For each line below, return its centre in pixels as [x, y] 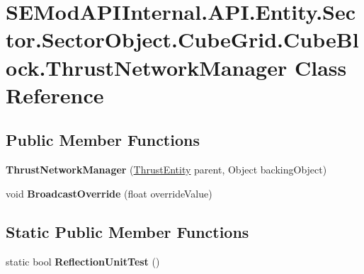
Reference [55, 95]
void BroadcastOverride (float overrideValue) [109, 193]
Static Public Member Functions [127, 231]
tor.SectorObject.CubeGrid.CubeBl [182, 39]
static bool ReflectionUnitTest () [83, 261]
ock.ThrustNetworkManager [147, 67]
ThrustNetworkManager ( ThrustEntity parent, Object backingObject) [166, 170]
